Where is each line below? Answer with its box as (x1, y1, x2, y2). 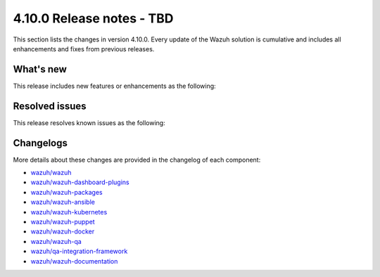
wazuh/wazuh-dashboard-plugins (30, 178, 129, 186)
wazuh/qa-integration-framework (30, 247, 128, 256)
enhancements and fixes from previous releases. (13, 44, 155, 53)
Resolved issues (13, 100, 87, 112)
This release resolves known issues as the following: (13, 118, 165, 127)
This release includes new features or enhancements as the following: (13, 82, 216, 90)
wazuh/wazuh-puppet (30, 218, 95, 226)
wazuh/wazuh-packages (30, 188, 103, 196)
